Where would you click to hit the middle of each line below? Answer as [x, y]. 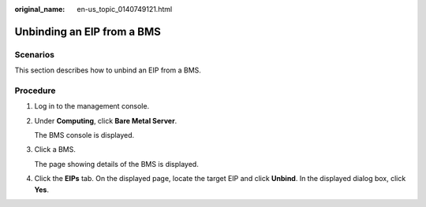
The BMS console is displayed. [84, 135]
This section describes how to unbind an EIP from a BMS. [108, 70]
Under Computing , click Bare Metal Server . [106, 120]
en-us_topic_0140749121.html [125, 9]
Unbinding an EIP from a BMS [88, 31]
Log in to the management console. [92, 106]
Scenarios [35, 54]
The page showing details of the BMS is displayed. [116, 164]
